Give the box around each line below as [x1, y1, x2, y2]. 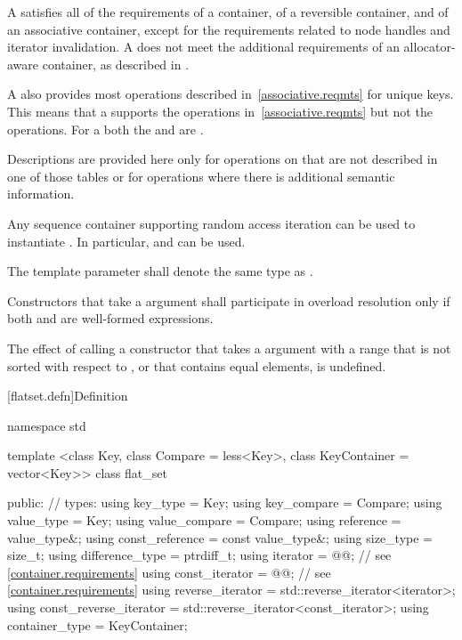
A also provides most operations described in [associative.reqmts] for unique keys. [7, 85, 454, 103]
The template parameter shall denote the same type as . [7, 262, 313, 280]
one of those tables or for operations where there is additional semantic [7, 166, 395, 185]
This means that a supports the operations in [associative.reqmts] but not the [7, 101, 433, 120]
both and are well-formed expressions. [7, 309, 214, 328]
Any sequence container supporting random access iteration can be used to [7, 214, 416, 232]
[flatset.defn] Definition [7, 386, 128, 405]
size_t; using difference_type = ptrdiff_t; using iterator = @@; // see [7, 546, 392, 564]
